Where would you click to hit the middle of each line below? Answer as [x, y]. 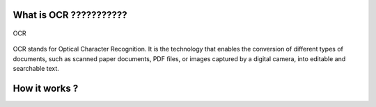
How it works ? [46, 88]
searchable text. [36, 69]
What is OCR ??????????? [70, 15]
